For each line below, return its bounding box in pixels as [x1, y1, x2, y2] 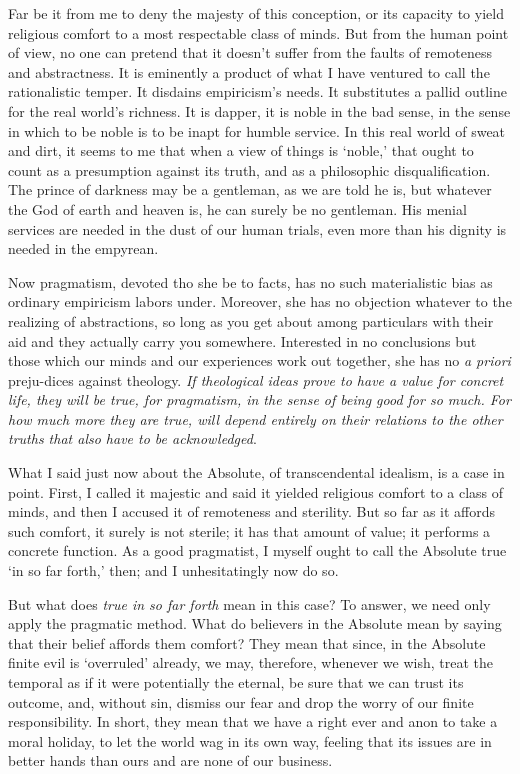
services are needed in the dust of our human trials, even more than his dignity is [8, 218, 507, 239]
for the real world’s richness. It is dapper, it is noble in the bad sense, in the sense [8, 100, 511, 121]
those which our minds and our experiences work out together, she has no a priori [8, 350, 511, 371]
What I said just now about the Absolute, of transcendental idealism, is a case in [8, 462, 505, 483]
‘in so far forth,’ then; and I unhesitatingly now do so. [8, 560, 339, 581]
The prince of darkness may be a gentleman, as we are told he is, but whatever [8, 179, 492, 200]
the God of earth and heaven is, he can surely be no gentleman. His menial [8, 198, 467, 219]
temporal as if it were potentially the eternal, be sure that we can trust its [8, 672, 464, 692]
